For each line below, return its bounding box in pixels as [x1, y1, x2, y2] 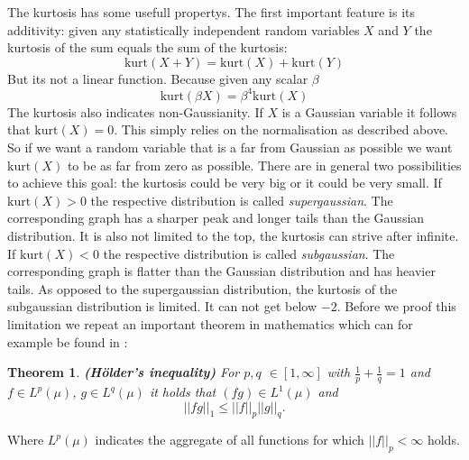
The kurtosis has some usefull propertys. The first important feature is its [7, 3, 416, 21]
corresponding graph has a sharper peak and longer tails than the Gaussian [7, 208, 425, 227]
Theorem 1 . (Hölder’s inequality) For [7, 363, 240, 382]
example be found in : [7, 332, 128, 351]
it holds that [149, 382, 216, 401]
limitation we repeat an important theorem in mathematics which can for [7, 315, 413, 333]
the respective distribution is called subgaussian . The [103, 244, 395, 262]
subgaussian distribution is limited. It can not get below [7, 297, 317, 316]
